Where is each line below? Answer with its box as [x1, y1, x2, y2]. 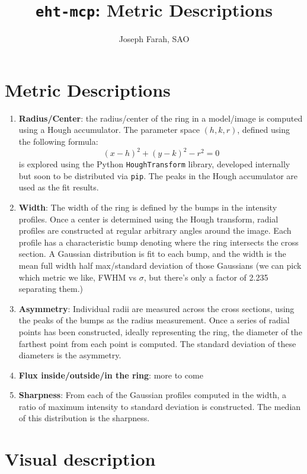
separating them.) [18, 282, 84, 295]
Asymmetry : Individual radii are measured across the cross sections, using [18, 302, 295, 314]
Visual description [5, 447, 156, 471]
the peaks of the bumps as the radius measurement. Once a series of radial [18, 314, 290, 326]
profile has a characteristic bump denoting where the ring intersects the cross [18, 236, 299, 248]
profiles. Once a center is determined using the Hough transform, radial [18, 212, 279, 225]
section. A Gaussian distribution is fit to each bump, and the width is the [18, 247, 286, 260]
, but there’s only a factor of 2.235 [143, 271, 268, 283]
